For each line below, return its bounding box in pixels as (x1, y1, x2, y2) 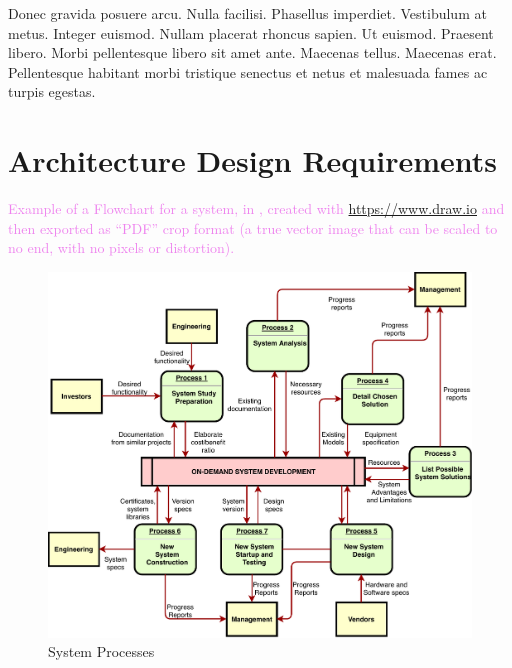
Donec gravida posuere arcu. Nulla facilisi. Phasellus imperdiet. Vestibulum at (8, 3, 487, 23)
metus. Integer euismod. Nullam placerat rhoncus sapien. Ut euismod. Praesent (8, 22, 494, 43)
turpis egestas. (8, 81, 96, 102)
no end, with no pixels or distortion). (8, 237, 235, 258)
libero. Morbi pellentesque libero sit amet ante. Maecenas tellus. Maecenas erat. (8, 42, 497, 63)
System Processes (48, 641, 155, 662)
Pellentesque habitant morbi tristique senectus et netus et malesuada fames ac (8, 61, 488, 82)
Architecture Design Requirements (8, 140, 497, 181)
